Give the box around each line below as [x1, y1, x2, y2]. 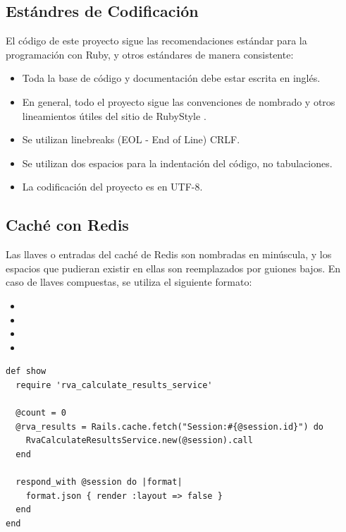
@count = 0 [16, 408, 66, 418]
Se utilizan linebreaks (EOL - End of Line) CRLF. [22, 132, 240, 147]
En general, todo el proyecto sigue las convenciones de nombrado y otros [22, 94, 335, 109]
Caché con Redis [6, 214, 129, 236]
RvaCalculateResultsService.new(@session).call [25, 435, 253, 446]
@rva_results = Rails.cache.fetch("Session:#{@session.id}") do [16, 421, 324, 432]
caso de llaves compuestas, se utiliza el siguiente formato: [6, 274, 252, 289]
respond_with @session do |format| [16, 477, 183, 488]
